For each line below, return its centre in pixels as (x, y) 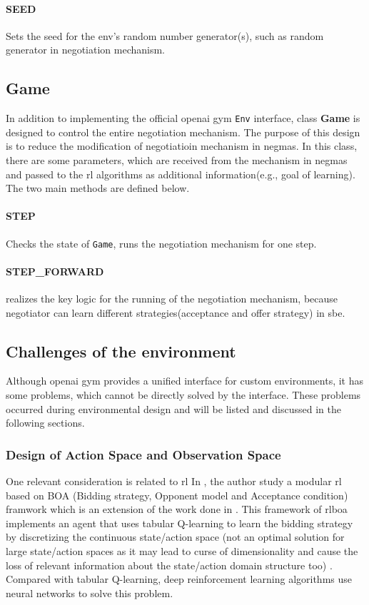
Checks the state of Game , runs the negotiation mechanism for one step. (161, 243)
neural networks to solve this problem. (90, 593)
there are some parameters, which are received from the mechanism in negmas (177, 160)
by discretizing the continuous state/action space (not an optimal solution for (175, 537)
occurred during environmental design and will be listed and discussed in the (173, 408)
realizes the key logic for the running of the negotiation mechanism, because (172, 299)
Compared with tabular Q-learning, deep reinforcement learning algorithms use (179, 579)
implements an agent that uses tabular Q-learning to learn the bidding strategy (180, 523)
